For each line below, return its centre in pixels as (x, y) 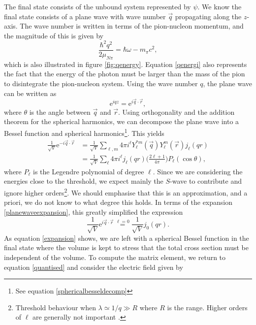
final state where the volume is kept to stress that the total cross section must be (126, 247)
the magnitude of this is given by (54, 35)
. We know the (220, 6)
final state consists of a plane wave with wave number (85, 16)
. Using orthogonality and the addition (176, 112)
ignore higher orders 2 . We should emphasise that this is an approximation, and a (126, 192)
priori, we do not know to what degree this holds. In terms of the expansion (118, 202)
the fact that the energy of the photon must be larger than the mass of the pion (125, 74)
